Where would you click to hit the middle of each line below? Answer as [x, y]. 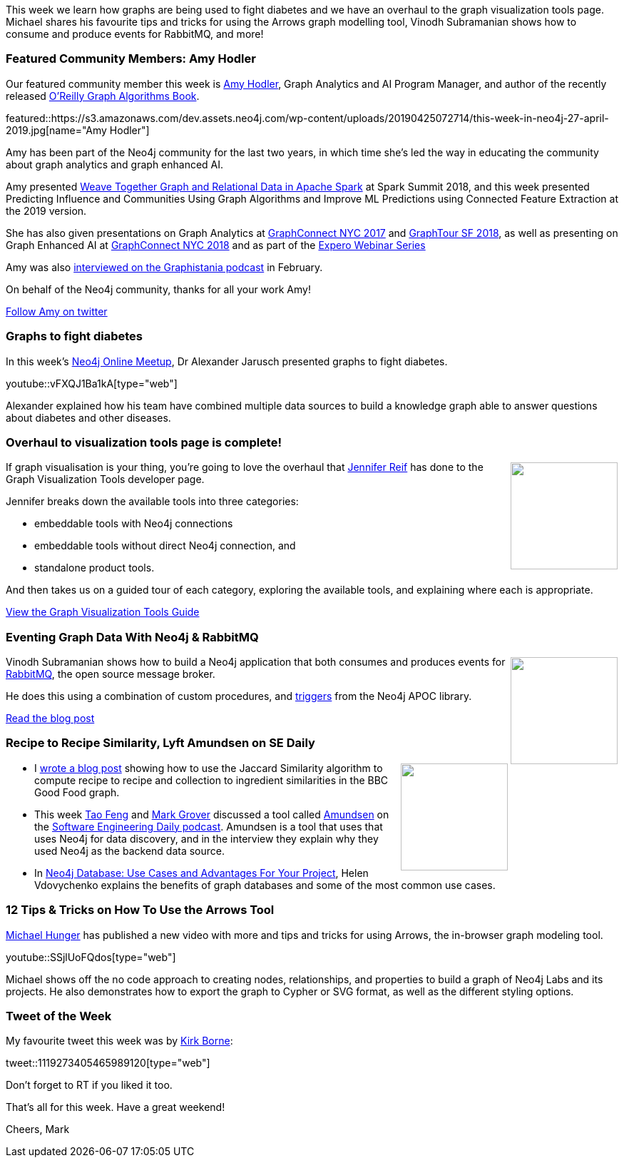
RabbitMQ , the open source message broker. [111, 674]
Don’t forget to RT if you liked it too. [89, 1085]
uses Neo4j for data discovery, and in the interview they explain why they [206, 838]
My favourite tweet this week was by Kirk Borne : [119, 1041]
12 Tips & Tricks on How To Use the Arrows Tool [140, 910]
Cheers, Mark [38, 1129]
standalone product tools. [94, 568]
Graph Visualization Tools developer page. [105, 479]
